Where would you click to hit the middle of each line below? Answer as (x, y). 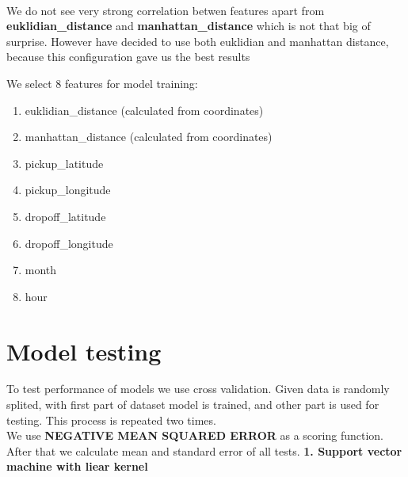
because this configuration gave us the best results (128, 57)
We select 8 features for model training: (102, 83)
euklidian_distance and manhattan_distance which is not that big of (189, 26)
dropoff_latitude (65, 216)
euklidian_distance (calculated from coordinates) (144, 110)
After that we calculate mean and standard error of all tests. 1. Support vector (204, 450)
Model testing (84, 351)
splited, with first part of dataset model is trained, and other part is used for (193, 404)
